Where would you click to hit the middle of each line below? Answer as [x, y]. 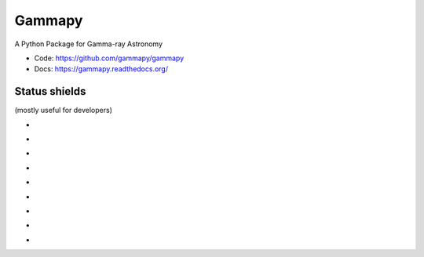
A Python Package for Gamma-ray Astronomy [88, 44]
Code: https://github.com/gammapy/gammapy [109, 58]
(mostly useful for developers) [64, 110]
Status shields [50, 91]
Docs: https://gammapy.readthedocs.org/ [101, 69]
